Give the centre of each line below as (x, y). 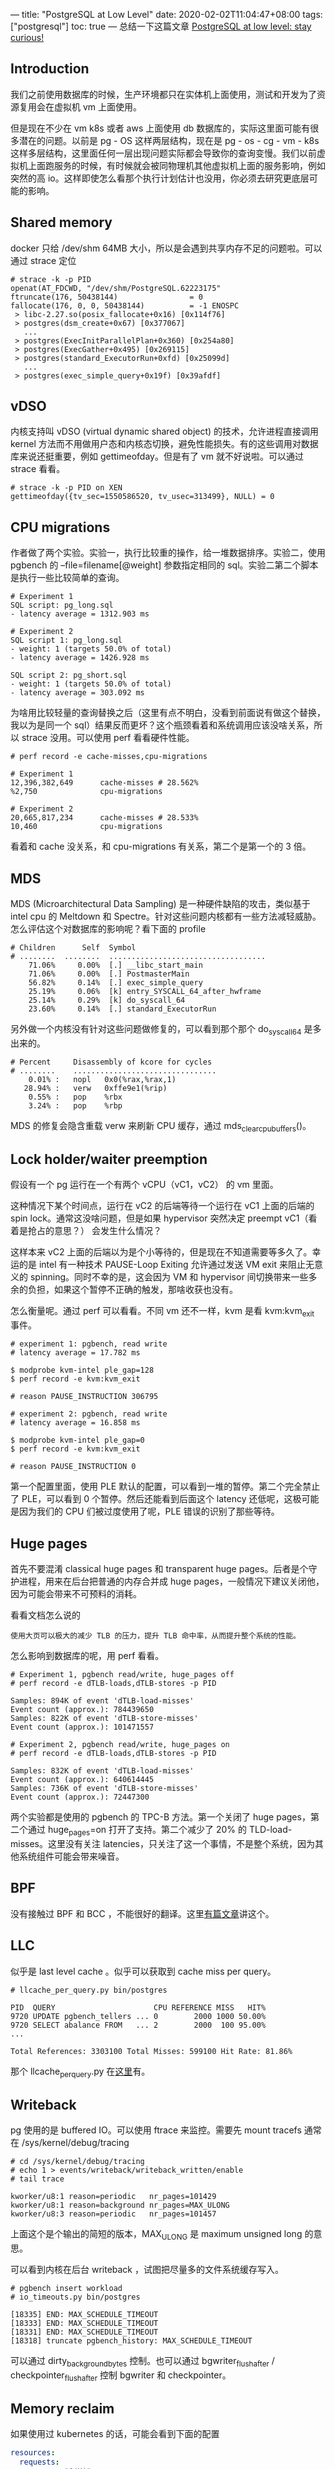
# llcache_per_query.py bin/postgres (89, 1990)
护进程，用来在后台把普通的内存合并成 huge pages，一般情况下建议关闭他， (167, 1581)
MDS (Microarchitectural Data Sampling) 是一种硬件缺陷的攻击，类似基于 (160, 904)
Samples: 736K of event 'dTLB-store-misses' (104, 1789)
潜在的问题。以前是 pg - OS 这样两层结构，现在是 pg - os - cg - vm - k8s (169, 140)
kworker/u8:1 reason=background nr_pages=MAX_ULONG (120, 2205)
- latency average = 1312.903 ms (80, 614)
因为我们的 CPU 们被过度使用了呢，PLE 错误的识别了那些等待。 (149, 1511)
